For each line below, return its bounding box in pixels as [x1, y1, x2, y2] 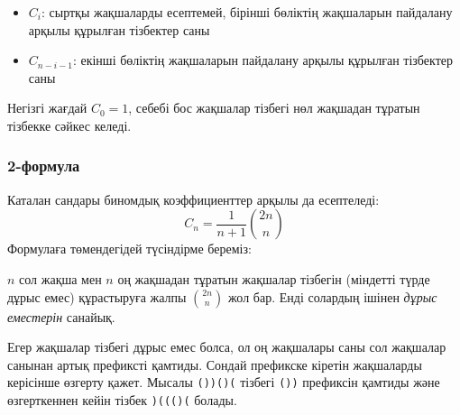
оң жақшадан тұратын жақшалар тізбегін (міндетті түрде [117, 269, 430, 288]
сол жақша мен [19, 269, 102, 288]
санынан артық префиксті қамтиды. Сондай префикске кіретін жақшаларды [7, 355, 422, 373]
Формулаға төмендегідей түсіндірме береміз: [7, 239, 252, 258]
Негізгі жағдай [7, 98, 87, 117]
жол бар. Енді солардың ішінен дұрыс [228, 287, 437, 306]
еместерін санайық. [7, 307, 115, 326]
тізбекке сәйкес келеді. [7, 115, 132, 134]
